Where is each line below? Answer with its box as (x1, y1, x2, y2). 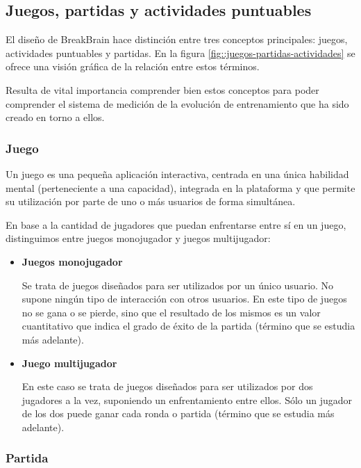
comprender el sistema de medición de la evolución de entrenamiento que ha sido (6, 96, 349, 111)
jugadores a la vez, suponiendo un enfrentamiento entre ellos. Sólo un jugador (22, 392, 353, 407)
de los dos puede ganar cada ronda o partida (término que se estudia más (22, 406, 335, 421)
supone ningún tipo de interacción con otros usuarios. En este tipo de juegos (22, 291, 347, 306)
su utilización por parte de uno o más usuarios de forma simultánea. (6, 194, 296, 209)
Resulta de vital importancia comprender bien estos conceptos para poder (6, 82, 319, 97)
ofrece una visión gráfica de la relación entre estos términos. (6, 59, 260, 74)
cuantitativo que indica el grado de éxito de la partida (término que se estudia (22, 318, 355, 333)
